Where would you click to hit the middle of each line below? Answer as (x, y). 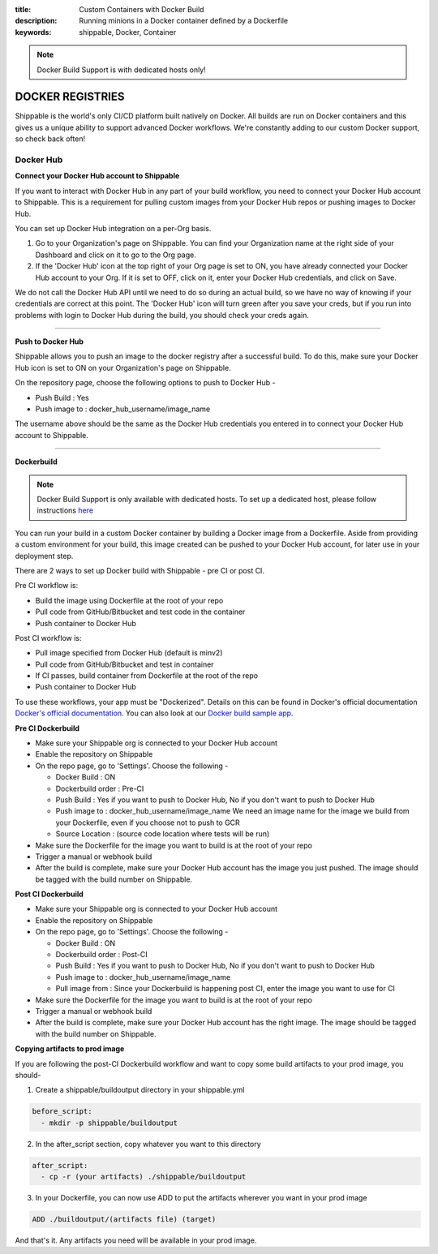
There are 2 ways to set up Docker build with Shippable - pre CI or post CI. (140, 570)
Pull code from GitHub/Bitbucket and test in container (125, 664)
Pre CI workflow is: (47, 586)
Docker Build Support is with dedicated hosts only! (121, 70)
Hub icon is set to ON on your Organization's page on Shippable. (123, 367)
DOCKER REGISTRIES (70, 97)
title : (23, 9)
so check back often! (50, 139)
